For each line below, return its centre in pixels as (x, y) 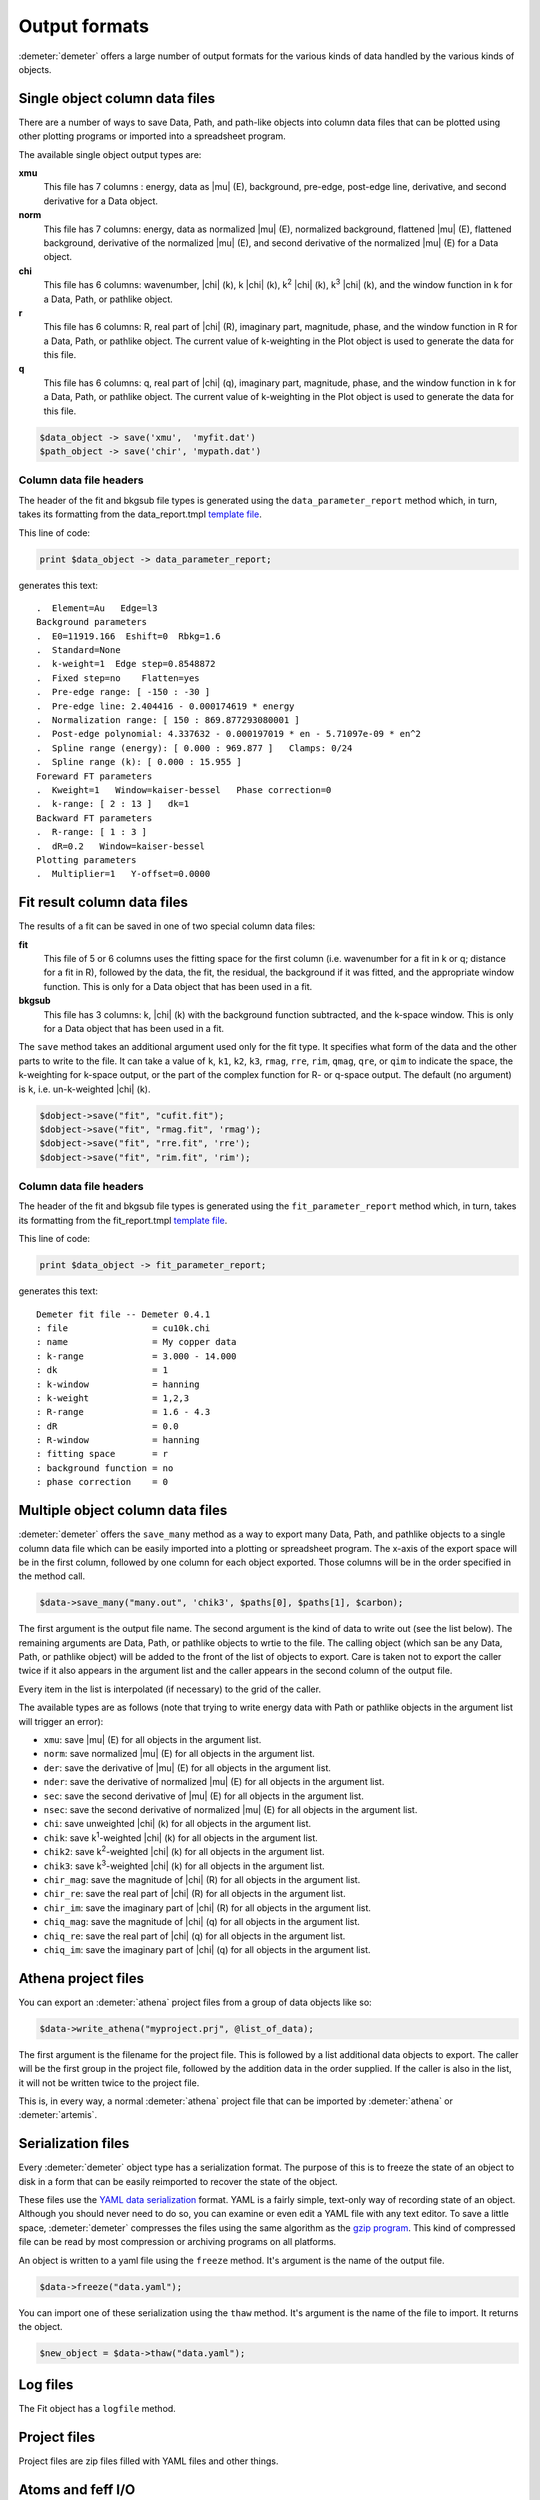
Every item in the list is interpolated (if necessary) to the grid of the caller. (170, 1689)
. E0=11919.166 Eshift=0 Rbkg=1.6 (129, 636)
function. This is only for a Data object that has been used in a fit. (178, 986)
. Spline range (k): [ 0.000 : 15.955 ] (139, 762)
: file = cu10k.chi (123, 1328)
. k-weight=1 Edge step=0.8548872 (126, 664)
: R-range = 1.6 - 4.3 (123, 1412)
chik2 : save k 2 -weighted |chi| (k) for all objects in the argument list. (184, 1851)
